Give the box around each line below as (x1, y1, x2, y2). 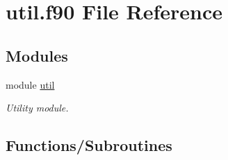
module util (6, 77, 55, 91)
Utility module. (6, 100, 69, 115)
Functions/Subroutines (6, 134, 172, 156)
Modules (6, 44, 68, 66)
